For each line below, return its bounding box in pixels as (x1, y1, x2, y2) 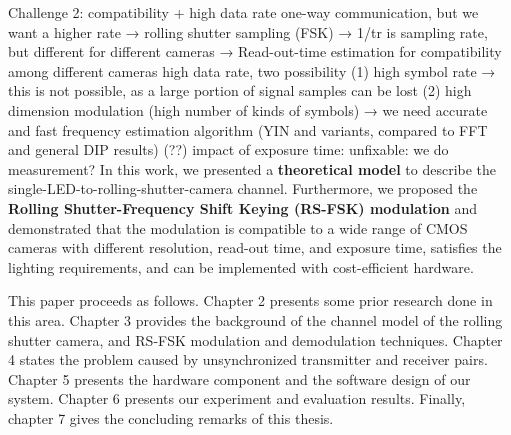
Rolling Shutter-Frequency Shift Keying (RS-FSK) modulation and (8, 197, 477, 218)
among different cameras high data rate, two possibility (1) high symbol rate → (8, 60, 496, 81)
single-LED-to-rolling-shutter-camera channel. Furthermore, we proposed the (8, 178, 478, 199)
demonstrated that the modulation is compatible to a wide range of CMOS (8, 217, 468, 238)
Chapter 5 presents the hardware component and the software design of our (8, 368, 471, 389)
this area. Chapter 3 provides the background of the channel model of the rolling (8, 309, 503, 330)
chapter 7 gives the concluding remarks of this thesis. (8, 407, 334, 428)
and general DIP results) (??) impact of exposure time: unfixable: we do (8, 139, 449, 160)
